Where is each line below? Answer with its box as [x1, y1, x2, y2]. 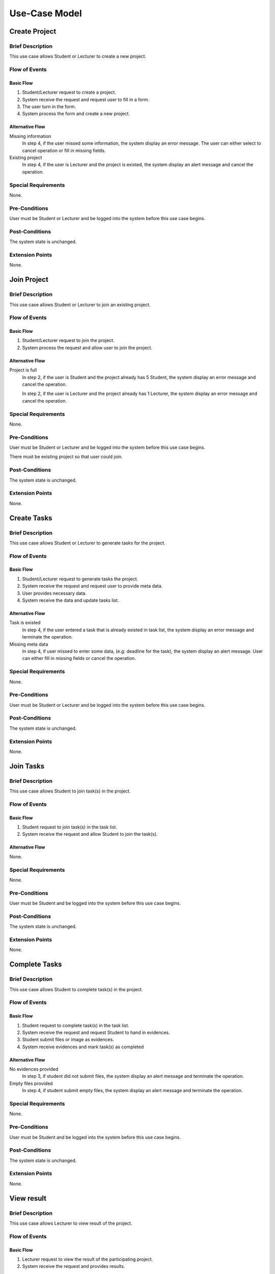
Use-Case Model [9, 8, 82, 19]
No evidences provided [9, 1066, 59, 1072]
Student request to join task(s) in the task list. [22, 824, 117, 830]
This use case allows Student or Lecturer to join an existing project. [9, 301, 151, 308]
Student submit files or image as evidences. [22, 1037, 114, 1043]
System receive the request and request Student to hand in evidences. [22, 1029, 170, 1036]
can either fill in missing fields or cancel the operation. [22, 655, 136, 661]
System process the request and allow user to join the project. [22, 344, 153, 351]
